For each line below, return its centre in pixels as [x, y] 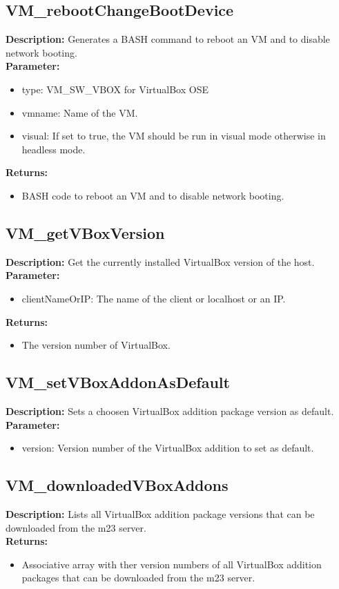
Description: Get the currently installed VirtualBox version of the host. [160, 261]
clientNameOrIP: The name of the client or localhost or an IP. [154, 298]
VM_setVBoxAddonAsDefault [118, 382]
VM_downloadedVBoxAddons [117, 485]
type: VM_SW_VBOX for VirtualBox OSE [115, 89]
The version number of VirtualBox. [96, 345]
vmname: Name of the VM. [80, 112]
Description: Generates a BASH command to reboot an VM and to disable [168, 39]
